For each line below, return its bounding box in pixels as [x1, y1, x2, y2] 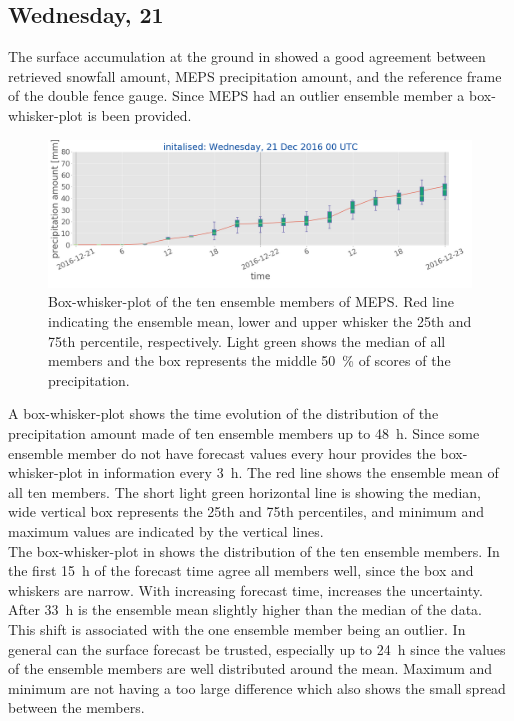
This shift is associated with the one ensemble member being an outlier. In [8, 618, 466, 639]
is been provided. [87, 104, 192, 125]
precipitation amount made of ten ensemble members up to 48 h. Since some [8, 422, 480, 443]
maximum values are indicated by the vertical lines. [8, 520, 324, 541]
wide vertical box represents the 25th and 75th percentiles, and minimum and [8, 501, 484, 522]
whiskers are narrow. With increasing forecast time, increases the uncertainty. [8, 579, 483, 600]
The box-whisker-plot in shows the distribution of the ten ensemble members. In [8, 540, 500, 561]
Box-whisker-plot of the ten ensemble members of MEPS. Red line [48, 291, 454, 312]
